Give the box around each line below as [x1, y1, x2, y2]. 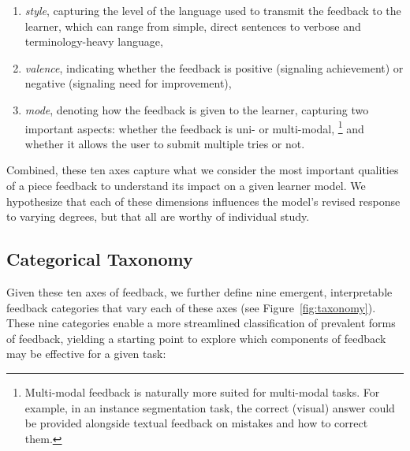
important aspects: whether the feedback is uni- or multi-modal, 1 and [24, 117, 364, 136]
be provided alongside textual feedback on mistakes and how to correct [24, 415, 368, 431]
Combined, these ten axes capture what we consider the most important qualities [6, 162, 399, 178]
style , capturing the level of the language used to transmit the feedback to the [24, 2, 401, 18]
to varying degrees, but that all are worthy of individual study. [6, 208, 310, 225]
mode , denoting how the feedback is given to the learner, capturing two [24, 101, 369, 117]
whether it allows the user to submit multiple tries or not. [24, 135, 305, 151]
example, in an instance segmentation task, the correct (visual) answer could [24, 399, 395, 416]
